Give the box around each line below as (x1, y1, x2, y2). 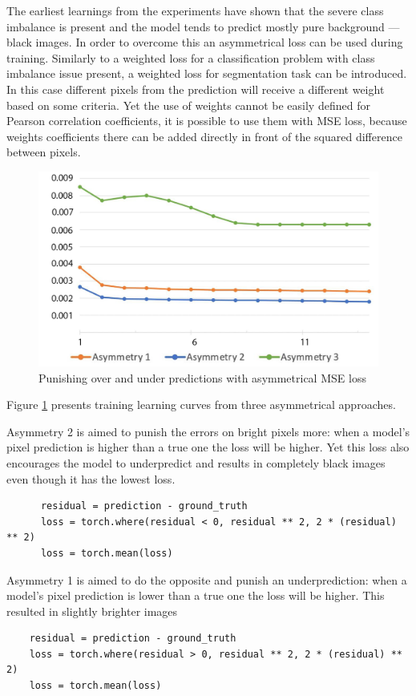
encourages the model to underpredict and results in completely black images (6, 454, 386, 471)
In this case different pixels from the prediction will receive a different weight (6, 80, 385, 97)
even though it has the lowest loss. (6, 470, 176, 487)
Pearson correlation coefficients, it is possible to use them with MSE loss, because (6, 112, 407, 129)
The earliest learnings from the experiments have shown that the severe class (6, 2, 384, 18)
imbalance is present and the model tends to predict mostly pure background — (6, 18, 400, 34)
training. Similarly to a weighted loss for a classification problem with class (6, 49, 375, 66)
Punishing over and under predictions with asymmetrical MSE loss (38, 369, 366, 386)
